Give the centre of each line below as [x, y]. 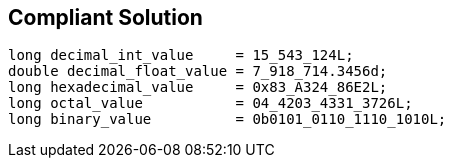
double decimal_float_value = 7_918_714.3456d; [198, 71]
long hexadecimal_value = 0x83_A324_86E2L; [198, 87]
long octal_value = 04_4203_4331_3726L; [210, 103]
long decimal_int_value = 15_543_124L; [181, 55]
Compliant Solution [105, 17]
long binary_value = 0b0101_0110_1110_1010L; [227, 119]
